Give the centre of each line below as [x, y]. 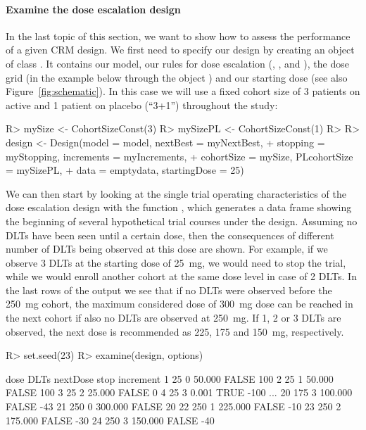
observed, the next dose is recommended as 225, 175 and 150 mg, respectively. [175, 331]
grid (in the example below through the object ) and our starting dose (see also [177, 77]
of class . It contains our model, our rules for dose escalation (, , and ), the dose [177, 63]
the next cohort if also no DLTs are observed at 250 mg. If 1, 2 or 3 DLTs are [173, 318]
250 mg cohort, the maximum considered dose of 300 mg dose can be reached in [179, 304]
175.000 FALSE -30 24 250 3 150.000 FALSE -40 [110, 420]
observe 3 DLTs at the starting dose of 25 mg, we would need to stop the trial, [176, 262]
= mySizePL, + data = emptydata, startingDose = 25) [125, 170]
